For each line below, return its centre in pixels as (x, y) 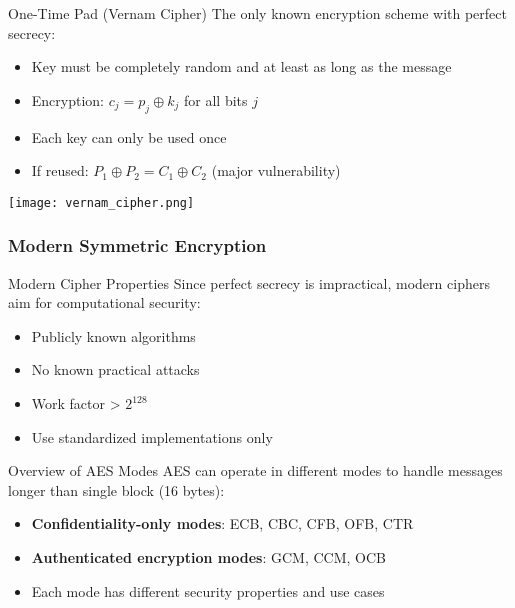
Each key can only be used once (129, 136)
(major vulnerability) (276, 170)
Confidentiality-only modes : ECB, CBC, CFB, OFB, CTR (222, 523)
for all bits (216, 99)
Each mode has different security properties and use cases (208, 590)
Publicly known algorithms (113, 335)
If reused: (60, 170)
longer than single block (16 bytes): (116, 489)
